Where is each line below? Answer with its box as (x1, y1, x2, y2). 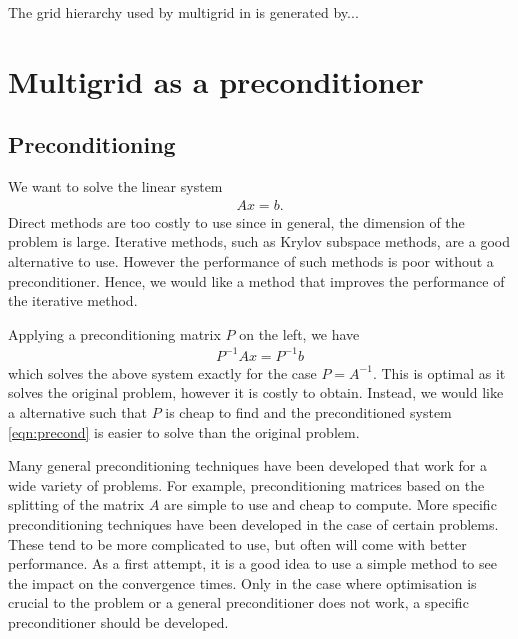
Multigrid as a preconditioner (8, 60, 424, 101)
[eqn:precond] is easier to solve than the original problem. (8, 421, 360, 442)
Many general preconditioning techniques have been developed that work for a (8, 455, 487, 476)
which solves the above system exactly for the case (8, 362, 317, 383)
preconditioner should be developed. (8, 612, 229, 633)
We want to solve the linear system (8, 176, 223, 197)
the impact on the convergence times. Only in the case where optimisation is (8, 572, 477, 593)
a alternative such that (8, 402, 147, 423)
